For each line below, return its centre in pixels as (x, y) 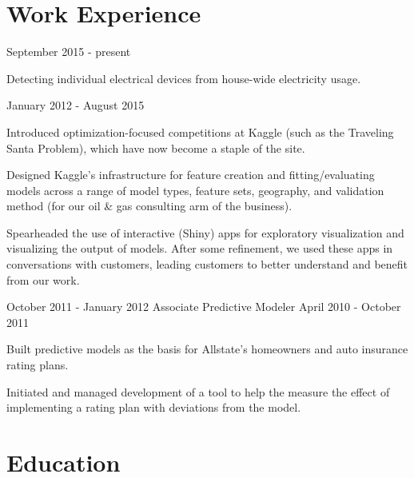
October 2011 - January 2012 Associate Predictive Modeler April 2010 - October (204, 307)
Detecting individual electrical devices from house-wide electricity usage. (184, 78)
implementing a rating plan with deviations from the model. (154, 407)
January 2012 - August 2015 (76, 105)
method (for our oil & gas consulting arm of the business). (149, 206)
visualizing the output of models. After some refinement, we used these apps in (200, 248)
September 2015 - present (69, 52)
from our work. (43, 279)
